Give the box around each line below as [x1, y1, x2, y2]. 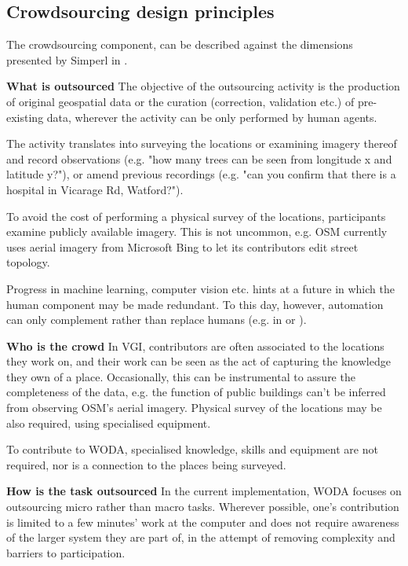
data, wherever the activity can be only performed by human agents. [46, 108, 377, 125]
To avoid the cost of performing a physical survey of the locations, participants [6, 208, 386, 224]
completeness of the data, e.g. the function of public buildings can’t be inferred [6, 384, 386, 400]
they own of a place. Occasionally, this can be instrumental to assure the [6, 368, 355, 384]
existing [6, 108, 44, 125]
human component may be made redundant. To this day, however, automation [6, 296, 384, 312]
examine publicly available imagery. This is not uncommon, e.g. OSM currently [6, 223, 388, 240]
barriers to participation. [6, 544, 126, 560]
